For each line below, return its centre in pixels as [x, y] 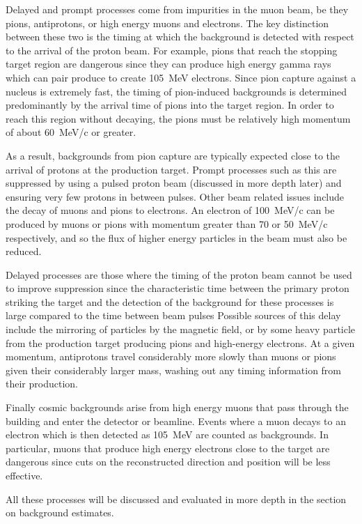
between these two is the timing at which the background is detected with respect [180, 37]
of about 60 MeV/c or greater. [71, 132]
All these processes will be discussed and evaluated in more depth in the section [176, 499]
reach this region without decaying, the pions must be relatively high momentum [178, 118]
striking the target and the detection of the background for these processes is [170, 301]
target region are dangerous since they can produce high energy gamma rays [168, 64]
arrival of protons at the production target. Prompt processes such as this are [171, 169]
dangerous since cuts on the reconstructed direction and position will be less [168, 462]
